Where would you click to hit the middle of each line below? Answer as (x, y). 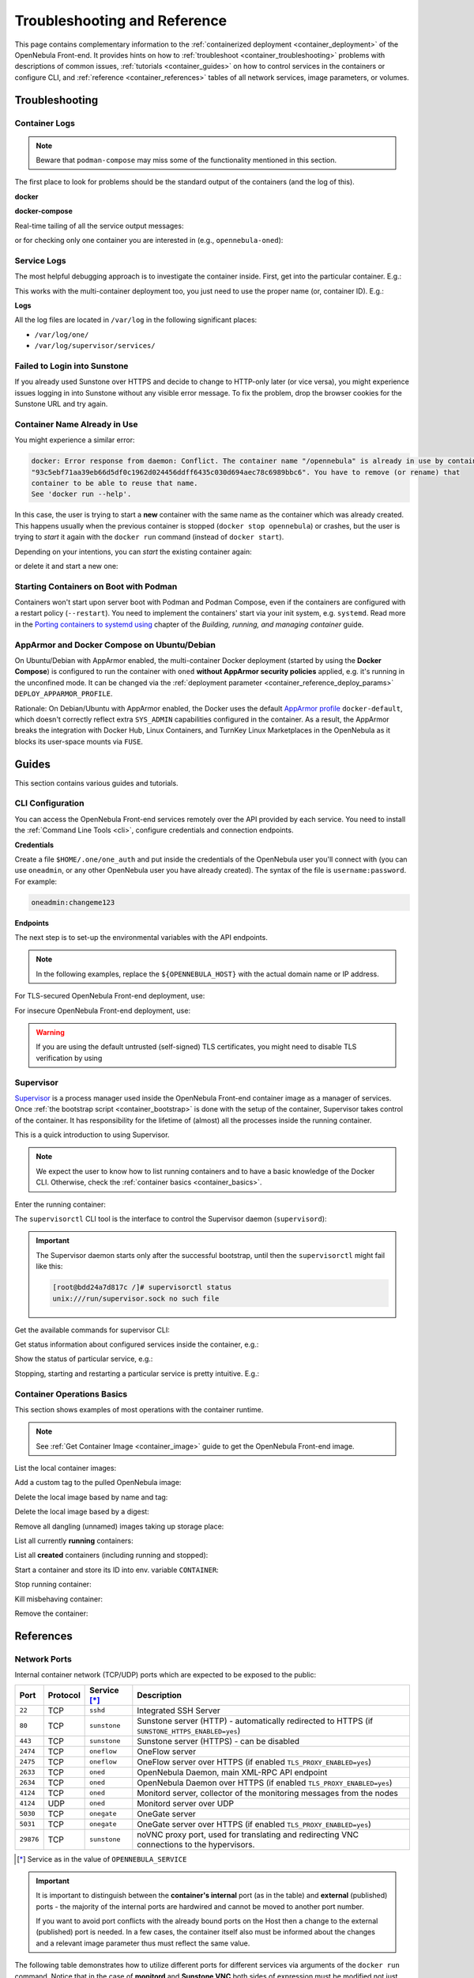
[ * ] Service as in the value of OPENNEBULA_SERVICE (102, 1859)
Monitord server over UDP (186, 1803)
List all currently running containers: (74, 1541)
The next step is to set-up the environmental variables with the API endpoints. (141, 938)
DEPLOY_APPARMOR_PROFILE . (64, 694)
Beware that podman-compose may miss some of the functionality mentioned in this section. (186, 160)
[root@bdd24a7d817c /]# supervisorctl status (142, 1287)
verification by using (69, 1058)
